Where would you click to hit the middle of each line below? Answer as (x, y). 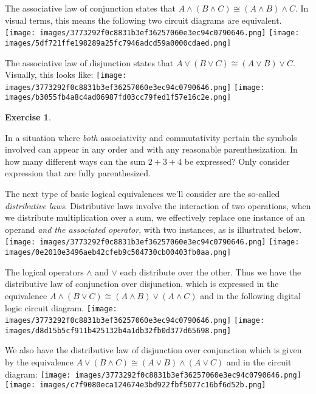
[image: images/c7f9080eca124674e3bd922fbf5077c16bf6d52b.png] (136, 385)
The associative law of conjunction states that (91, 8)
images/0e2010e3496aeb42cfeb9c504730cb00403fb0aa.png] (118, 253)
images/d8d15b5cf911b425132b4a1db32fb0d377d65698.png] (118, 330)
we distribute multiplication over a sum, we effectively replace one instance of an (155, 217)
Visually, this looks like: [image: (66, 74)
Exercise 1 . (28, 117)
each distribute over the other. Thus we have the (211, 271)
